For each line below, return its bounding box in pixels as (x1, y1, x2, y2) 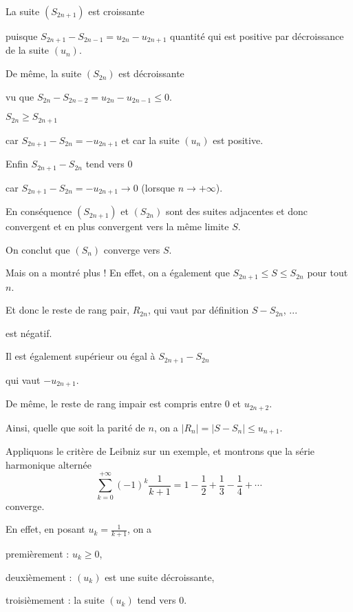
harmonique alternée (6, 457, 92, 471)
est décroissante (118, 66, 184, 81)
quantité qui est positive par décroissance (170, 29, 344, 43)
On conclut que (6, 242, 70, 256)
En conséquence (6, 204, 72, 218)
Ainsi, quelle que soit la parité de (6, 420, 145, 434)
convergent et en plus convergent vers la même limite (6, 219, 229, 234)
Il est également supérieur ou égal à (6, 349, 156, 363)
